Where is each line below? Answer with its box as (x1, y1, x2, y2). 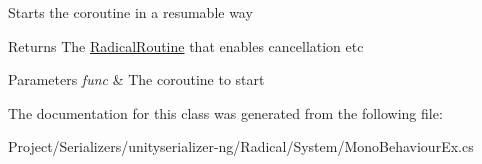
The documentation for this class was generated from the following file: (8, 102, 443, 123)
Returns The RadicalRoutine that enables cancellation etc (8, 35, 364, 56)
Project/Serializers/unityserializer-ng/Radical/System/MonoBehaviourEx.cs (8, 136, 474, 157)
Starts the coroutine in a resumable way (8, 2, 253, 22)
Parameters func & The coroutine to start (8, 69, 265, 90)
